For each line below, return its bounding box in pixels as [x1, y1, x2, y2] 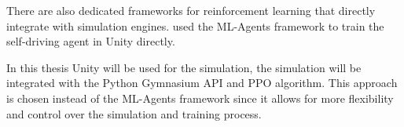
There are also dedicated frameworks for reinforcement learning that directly [6, 2, 376, 18]
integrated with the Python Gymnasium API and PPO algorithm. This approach [6, 74, 398, 91]
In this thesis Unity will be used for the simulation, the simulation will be [6, 59, 362, 75]
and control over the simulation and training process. [6, 105, 262, 122]
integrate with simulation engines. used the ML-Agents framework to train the [6, 17, 384, 34]
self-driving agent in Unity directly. [6, 33, 175, 49]
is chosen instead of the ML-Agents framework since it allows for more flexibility [6, 89, 394, 106]
